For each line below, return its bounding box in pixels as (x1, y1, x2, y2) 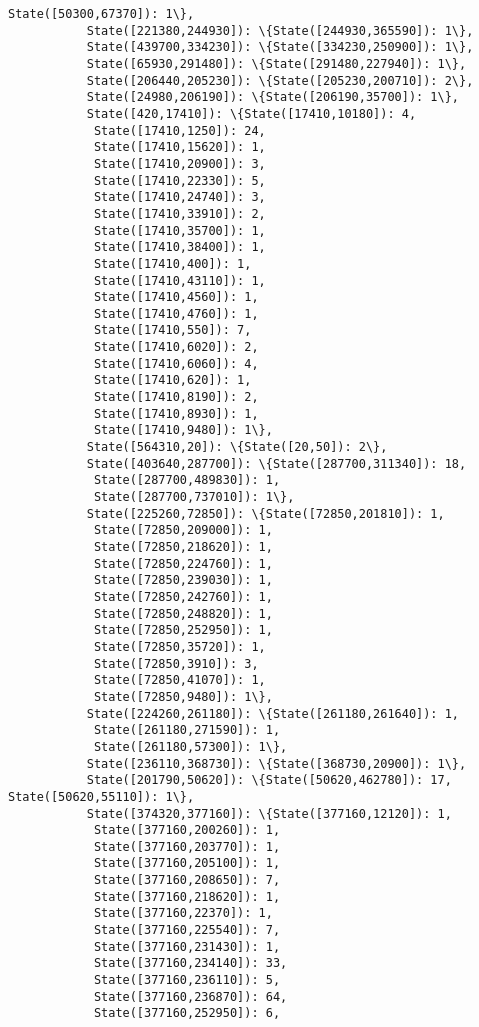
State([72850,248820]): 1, (93, 606, 273, 621)
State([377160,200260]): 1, (93, 823, 281, 838)
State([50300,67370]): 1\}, (8, 7, 195, 21)
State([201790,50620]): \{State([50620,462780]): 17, (86, 773, 452, 788)
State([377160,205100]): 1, (93, 856, 281, 871)
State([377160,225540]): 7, (93, 923, 281, 938)
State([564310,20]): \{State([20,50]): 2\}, (86, 440, 388, 455)
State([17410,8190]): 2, (93, 390, 259, 405)
